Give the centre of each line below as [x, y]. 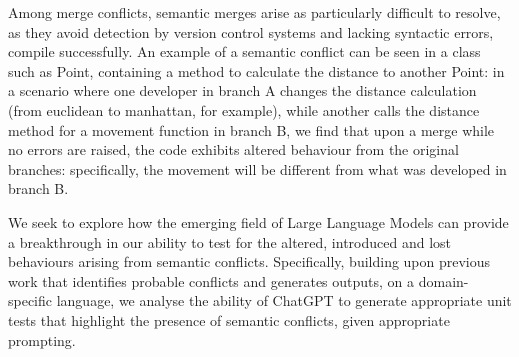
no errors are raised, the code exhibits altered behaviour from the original [233, 149]
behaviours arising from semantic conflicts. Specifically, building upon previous [249, 261]
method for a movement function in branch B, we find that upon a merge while [251, 129]
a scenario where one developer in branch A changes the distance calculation [242, 90]
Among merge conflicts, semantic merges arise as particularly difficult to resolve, [254, 12]
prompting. [42, 339]
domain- [443, 280]
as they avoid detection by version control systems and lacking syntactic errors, [251, 31]
